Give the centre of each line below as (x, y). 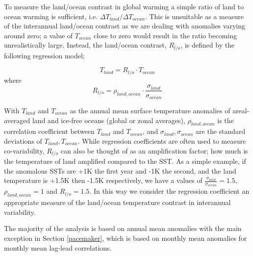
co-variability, (24, 150)
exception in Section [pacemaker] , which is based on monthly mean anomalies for (126, 238)
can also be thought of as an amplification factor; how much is (154, 150)
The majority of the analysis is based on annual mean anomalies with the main (123, 228)
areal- (241, 110)
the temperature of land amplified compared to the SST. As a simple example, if (125, 161)
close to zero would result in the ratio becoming (165, 35)
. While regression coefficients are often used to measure (162, 141)
